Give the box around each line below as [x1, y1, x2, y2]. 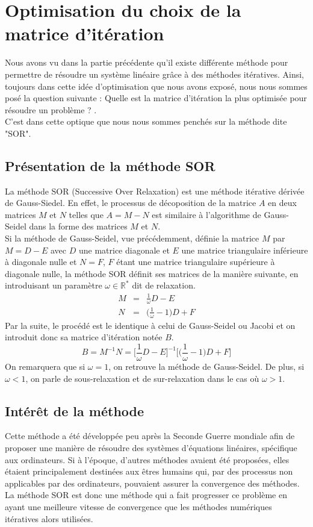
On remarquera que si [5, 360, 85, 373]
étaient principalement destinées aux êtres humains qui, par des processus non [5, 465, 293, 478]
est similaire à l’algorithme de [152, 208, 261, 220]
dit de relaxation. [132, 279, 196, 292]
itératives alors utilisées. [5, 512, 93, 525]
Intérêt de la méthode [5, 401, 144, 420]
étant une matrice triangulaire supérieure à [116, 255, 275, 268]
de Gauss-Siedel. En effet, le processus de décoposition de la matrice [5, 196, 256, 209]
